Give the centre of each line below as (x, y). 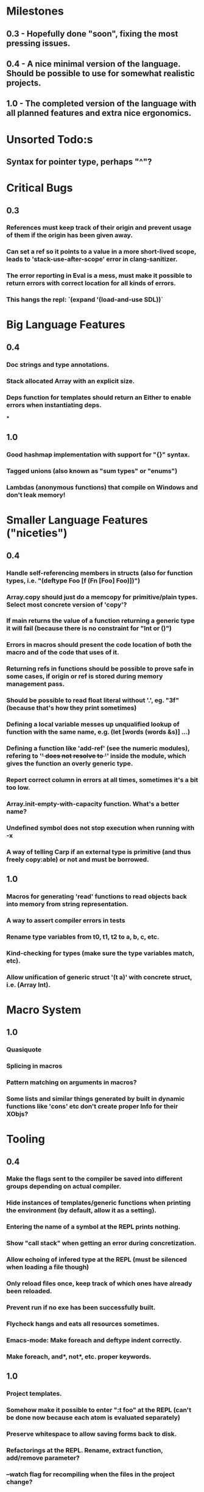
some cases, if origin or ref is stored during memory (85, 677)
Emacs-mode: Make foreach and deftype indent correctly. (94, 1340)
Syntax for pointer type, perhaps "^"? (79, 162)
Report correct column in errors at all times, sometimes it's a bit (102, 780)
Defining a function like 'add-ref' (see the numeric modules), (98, 748)
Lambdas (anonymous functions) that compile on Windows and (102, 488)
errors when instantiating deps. (54, 405)
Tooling (26, 1139)
